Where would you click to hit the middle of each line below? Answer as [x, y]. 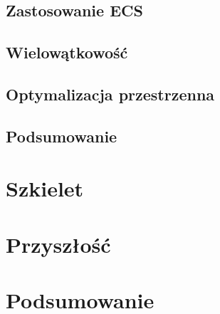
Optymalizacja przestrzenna [110, 94]
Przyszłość [58, 244]
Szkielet [45, 188]
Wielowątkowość [67, 52]
